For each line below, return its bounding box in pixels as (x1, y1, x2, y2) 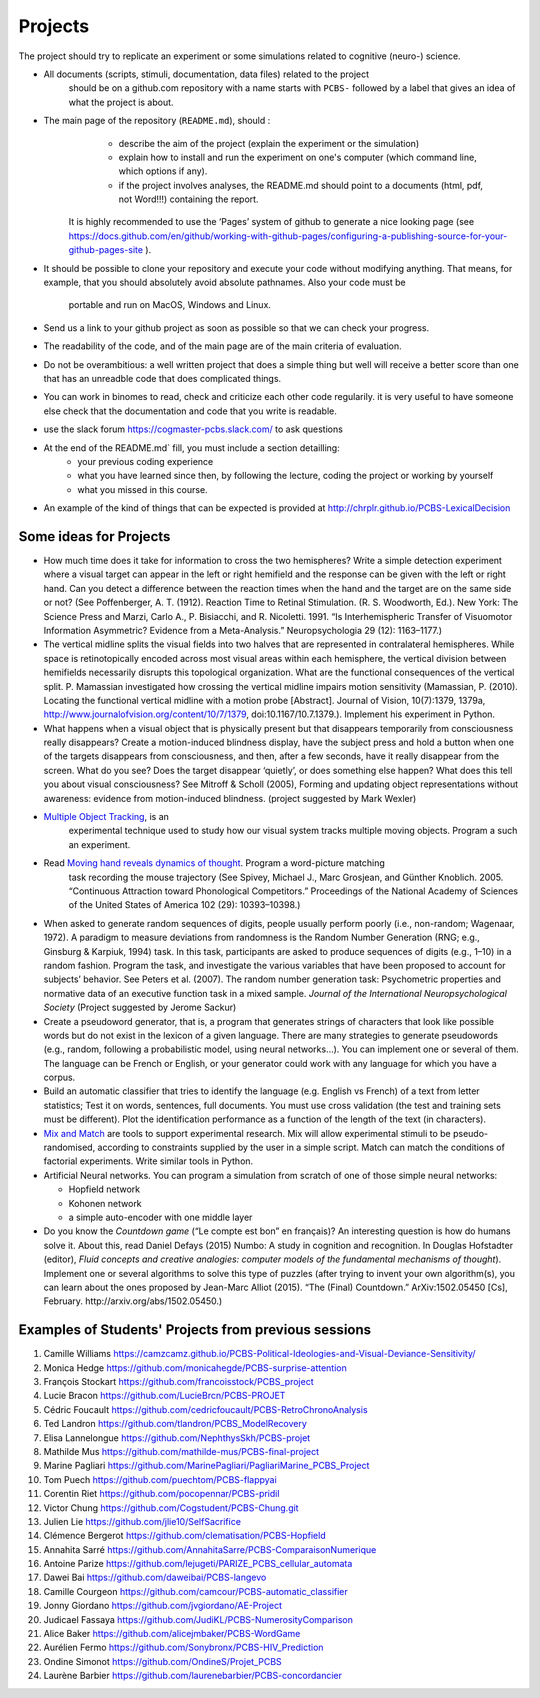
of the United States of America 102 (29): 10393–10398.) (68, 899, 301, 911)
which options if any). (118, 165, 208, 177)
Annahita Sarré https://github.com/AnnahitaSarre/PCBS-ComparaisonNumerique (43, 1543, 377, 1555)
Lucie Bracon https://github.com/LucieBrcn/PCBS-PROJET (43, 1390, 286, 1402)
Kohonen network (68, 1197, 142, 1209)
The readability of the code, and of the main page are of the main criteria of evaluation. (43, 340, 402, 352)
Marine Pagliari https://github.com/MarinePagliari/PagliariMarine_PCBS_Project (43, 1460, 370, 1472)
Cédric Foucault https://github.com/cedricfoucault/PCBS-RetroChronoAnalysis (43, 1403, 369, 1415)
